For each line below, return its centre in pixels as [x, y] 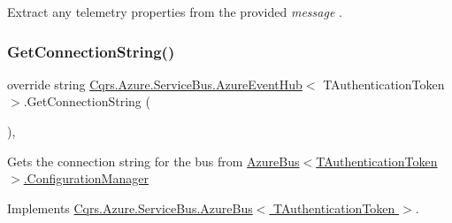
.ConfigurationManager [86, 178]
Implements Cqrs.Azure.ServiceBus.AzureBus [130, 208]
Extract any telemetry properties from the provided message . [175, 12]
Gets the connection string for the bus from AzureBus [153, 161]
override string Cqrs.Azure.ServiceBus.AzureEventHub [155, 84]
